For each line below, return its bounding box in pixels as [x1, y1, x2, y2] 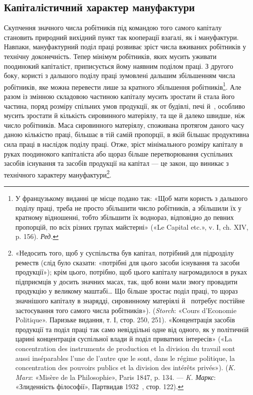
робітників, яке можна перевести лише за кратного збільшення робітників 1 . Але [4, 80, 241, 92]
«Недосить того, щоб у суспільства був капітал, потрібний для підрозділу [15, 247, 234, 257]
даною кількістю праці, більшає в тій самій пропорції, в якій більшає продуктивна [4, 129, 249, 139]
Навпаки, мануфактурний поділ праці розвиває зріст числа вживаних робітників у [4, 41, 246, 52]
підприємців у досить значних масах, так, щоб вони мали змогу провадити [15, 276, 238, 286]
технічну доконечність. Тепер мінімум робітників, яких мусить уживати [4, 51, 217, 61]
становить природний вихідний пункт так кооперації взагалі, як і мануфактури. [4, 32, 239, 42]
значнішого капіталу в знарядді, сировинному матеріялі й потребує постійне [15, 295, 245, 305]
